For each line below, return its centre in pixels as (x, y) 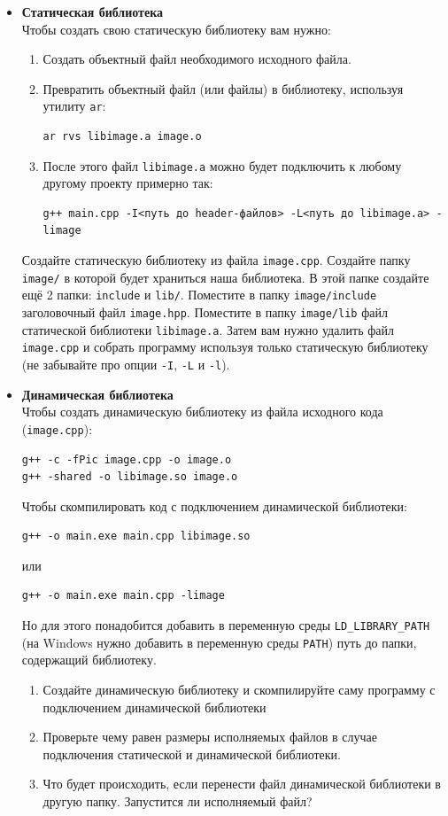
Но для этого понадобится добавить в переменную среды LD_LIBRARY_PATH (226, 625)
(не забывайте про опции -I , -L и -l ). (126, 364)
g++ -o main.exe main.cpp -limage (123, 596)
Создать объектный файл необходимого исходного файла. (197, 59)
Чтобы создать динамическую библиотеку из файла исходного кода (202, 412)
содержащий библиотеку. (89, 660)
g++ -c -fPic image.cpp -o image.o (127, 459)
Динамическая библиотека (97, 394)
